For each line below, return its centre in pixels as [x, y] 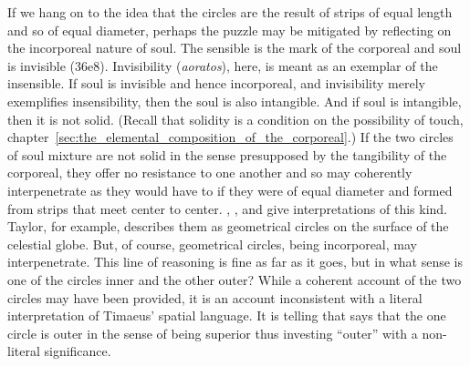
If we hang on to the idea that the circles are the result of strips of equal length [230, 12]
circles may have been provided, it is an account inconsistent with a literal [215, 297]
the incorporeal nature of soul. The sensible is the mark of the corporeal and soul [235, 48]
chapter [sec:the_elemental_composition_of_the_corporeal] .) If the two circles [230, 137]
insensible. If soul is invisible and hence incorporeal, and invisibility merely [216, 83]
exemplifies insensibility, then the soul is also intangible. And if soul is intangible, [235, 101]
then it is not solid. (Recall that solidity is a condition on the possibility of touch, [235, 119]
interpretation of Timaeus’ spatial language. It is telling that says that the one [227, 315]
